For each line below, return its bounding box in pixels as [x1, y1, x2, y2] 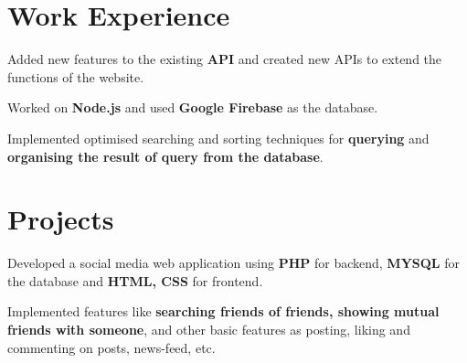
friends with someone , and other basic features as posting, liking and [7, 320, 410, 338]
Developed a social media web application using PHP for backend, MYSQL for [7, 253, 460, 272]
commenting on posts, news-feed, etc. [7, 337, 216, 357]
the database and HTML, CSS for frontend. [7, 271, 263, 290]
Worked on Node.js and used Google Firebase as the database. [7, 98, 378, 117]
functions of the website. [7, 67, 144, 86]
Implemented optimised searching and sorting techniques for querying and [7, 128, 430, 147]
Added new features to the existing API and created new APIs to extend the [7, 49, 442, 69]
